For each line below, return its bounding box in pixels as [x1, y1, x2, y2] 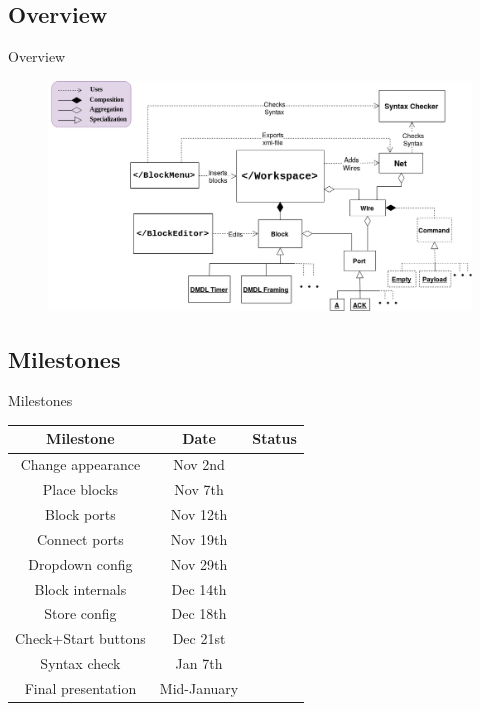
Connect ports [36, 528, 124, 549]
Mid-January [159, 677, 239, 698]
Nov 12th [170, 504, 228, 525]
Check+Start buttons [15, 628, 146, 649]
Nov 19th [170, 528, 228, 549]
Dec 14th [171, 578, 227, 599]
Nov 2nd [173, 454, 225, 475]
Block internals [34, 578, 127, 599]
